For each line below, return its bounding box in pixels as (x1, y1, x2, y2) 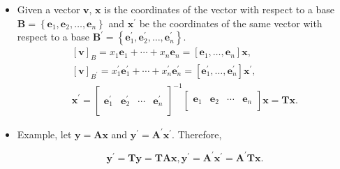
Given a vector (17, 2, 80, 16)
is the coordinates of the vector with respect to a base (104, 2, 335, 16)
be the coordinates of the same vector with (139, 15, 323, 30)
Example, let (17, 126, 72, 141)
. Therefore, (172, 126, 222, 141)
